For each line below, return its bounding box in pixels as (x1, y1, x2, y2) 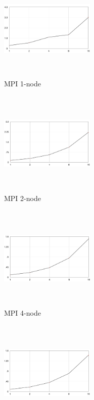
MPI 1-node (4, 78, 41, 88)
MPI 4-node (4, 307, 41, 318)
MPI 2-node (4, 192, 41, 203)
